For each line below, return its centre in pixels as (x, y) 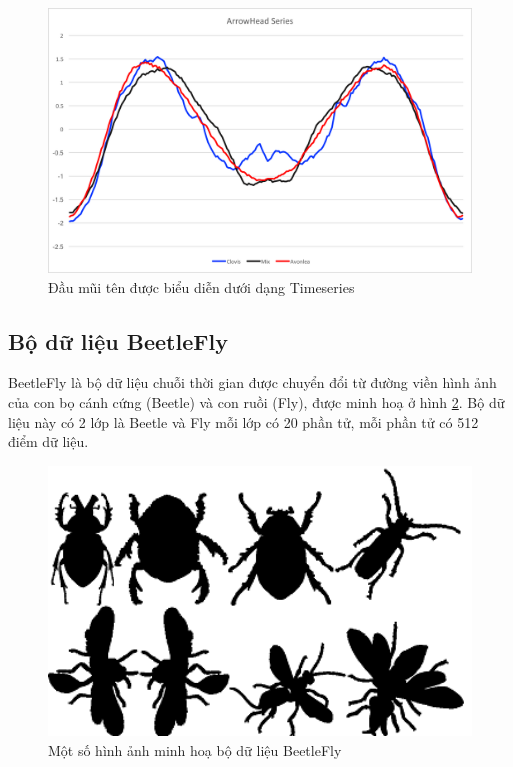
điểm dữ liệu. (48, 441)
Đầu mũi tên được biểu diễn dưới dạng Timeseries (201, 286)
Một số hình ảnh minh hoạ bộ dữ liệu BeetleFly (195, 749)
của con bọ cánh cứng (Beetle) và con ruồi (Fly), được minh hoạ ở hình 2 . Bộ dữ (256, 401)
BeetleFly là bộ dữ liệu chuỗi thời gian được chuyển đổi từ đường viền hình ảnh (252, 382)
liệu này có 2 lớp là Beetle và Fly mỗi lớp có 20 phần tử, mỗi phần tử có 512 (243, 421)
